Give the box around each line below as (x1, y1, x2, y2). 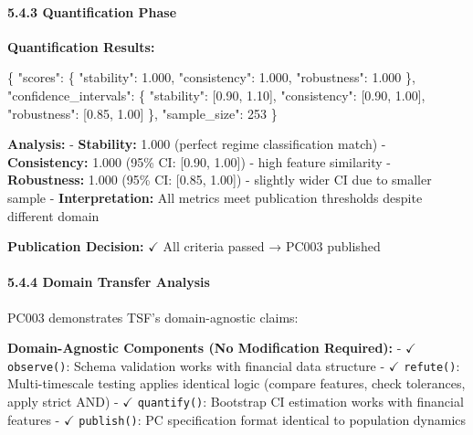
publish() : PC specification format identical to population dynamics (79, 409, 467, 429)
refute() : (404, 355, 460, 375)
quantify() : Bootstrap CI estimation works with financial (137, 391, 464, 410)
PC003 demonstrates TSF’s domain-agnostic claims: (7, 307, 299, 326)
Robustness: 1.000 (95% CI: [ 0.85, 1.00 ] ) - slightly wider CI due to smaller (7, 170, 432, 189)
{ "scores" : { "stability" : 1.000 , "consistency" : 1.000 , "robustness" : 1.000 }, (7, 68, 415, 87)
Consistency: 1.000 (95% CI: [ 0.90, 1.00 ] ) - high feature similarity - (7, 152, 392, 171)
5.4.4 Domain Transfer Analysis (7, 272, 210, 292)
